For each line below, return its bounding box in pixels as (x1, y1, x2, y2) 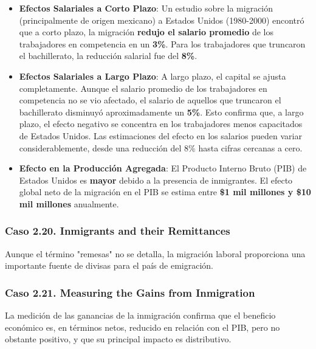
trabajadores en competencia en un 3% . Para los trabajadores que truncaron (19, 37, 306, 50)
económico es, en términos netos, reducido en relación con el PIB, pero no (5, 320, 280, 333)
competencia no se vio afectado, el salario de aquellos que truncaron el (19, 94, 281, 106)
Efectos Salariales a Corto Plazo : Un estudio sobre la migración (19, 2, 273, 14)
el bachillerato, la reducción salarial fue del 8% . (19, 49, 197, 62)
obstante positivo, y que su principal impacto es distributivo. (5, 333, 232, 345)
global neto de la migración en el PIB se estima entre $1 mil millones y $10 (19, 185, 311, 198)
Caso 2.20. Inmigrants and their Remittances (5, 223, 230, 238)
